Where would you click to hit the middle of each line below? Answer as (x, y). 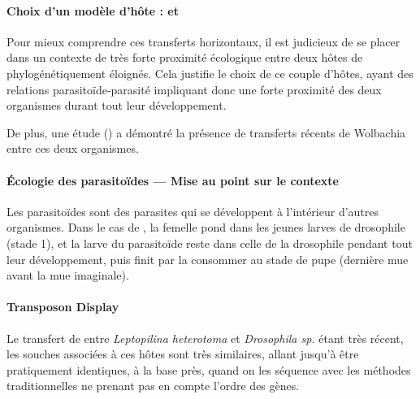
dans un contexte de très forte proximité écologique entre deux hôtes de (185, 57)
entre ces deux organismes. (73, 148)
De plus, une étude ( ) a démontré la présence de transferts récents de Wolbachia (206, 132)
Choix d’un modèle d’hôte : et (93, 10)
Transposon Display (63, 307)
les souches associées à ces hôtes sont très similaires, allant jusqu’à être (183, 354)
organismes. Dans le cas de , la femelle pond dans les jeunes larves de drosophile (206, 227)
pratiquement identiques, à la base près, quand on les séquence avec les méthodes (209, 369)
